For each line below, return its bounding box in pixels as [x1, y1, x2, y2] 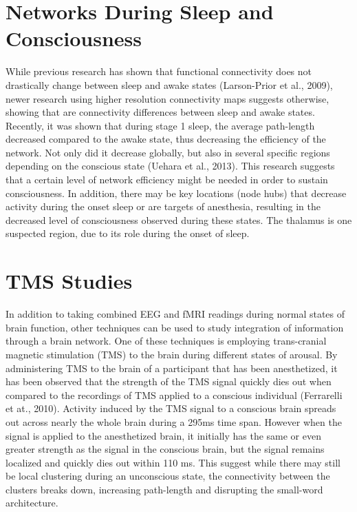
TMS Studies [6, 267, 133, 295]
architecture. [6, 495, 58, 510]
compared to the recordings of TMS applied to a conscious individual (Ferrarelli [6, 387, 343, 402]
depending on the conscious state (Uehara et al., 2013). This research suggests [6, 158, 335, 173]
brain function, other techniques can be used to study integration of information [6, 320, 344, 334]
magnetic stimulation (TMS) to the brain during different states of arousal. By [6, 347, 338, 361]
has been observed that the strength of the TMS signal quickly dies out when [6, 374, 332, 389]
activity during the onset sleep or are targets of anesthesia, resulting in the [6, 199, 321, 214]
